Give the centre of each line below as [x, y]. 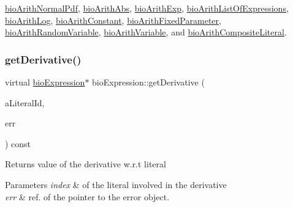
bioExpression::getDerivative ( [148, 82]
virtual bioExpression [45, 82]
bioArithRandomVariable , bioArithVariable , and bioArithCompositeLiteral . [146, 32]
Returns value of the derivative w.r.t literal [86, 164]
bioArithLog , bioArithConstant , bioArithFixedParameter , [113, 20]
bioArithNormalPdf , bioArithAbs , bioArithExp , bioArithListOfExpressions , [147, 8]
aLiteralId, [25, 102]
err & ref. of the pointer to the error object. [87, 196]
